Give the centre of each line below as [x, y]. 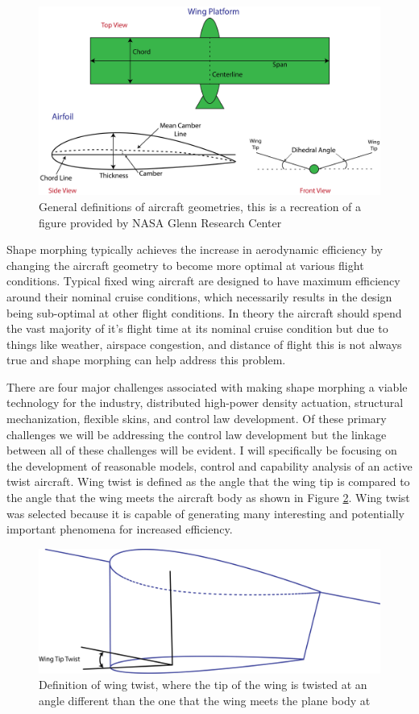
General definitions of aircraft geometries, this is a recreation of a [200, 206]
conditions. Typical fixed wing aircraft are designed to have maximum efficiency [203, 281]
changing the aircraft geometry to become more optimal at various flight [185, 265]
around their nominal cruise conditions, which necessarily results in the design [199, 296]
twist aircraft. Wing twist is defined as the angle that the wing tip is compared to [208, 482]
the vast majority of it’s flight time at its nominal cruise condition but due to [197, 328]
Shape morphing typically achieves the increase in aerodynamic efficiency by [195, 249]
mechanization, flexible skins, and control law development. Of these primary [197, 419]
